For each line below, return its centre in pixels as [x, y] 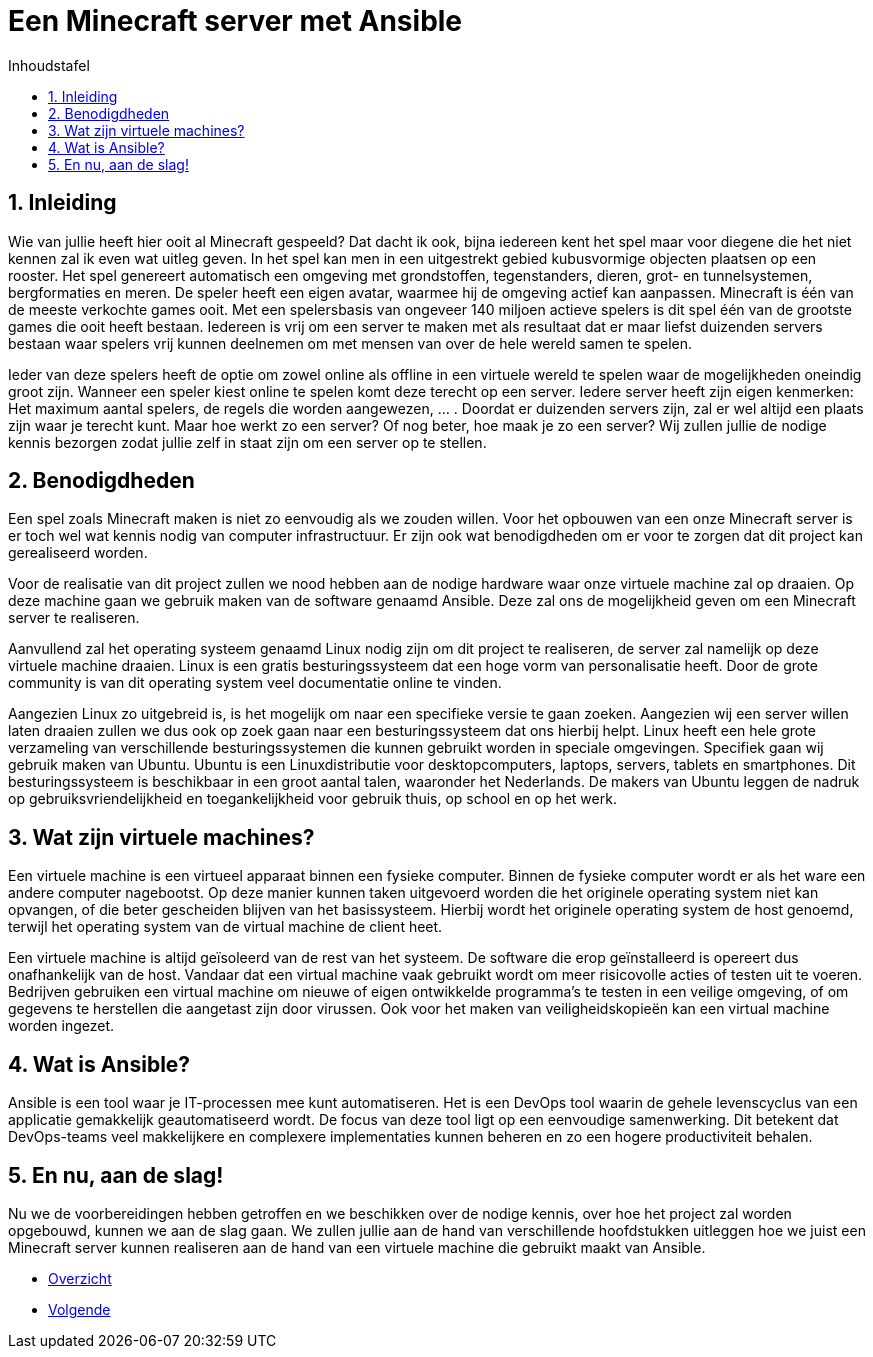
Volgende [79, 1309]
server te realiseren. [74, 618]
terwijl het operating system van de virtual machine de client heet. [225, 927]
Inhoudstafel [49, 65]
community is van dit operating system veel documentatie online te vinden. [255, 683]
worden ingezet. [61, 1026]
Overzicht [80, 1278]
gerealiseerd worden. [78, 553]
